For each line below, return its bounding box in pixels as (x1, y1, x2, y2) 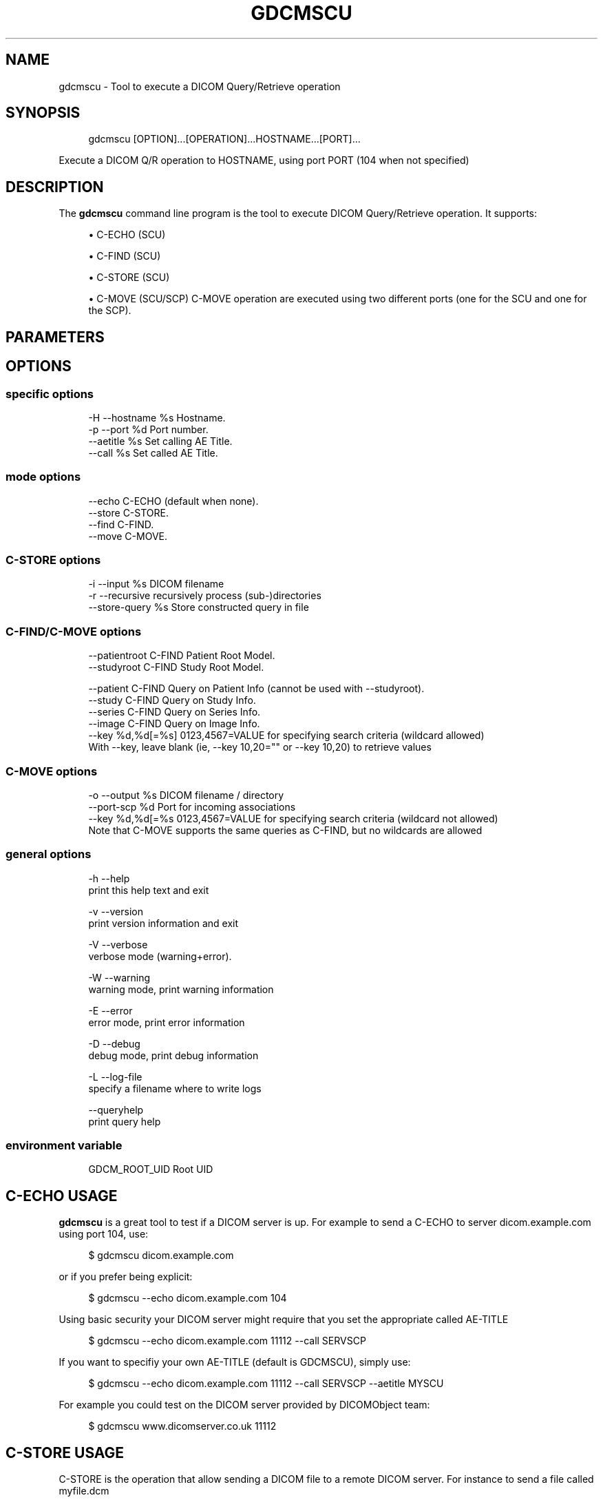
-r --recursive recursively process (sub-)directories (88, 590, 321, 602)
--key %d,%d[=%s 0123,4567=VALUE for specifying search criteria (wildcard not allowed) (88, 812, 498, 824)
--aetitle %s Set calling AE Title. (88, 435, 233, 447)
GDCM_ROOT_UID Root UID (88, 1163, 213, 1176)
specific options (6, 386, 94, 401)
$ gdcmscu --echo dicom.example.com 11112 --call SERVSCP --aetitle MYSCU (88, 1377, 444, 1390)
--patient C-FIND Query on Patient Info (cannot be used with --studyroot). (88, 683, 425, 695)
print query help (88, 1115, 161, 1127)
